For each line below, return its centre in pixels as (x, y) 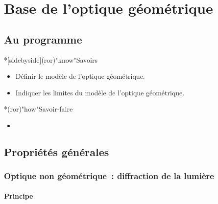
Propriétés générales (57, 151)
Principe (19, 195)
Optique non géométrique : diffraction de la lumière (109, 176)
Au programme (43, 39)
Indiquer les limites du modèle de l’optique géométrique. (100, 92)
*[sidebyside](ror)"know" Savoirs (51, 59)
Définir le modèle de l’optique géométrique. (80, 76)
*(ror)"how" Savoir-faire (38, 109)
